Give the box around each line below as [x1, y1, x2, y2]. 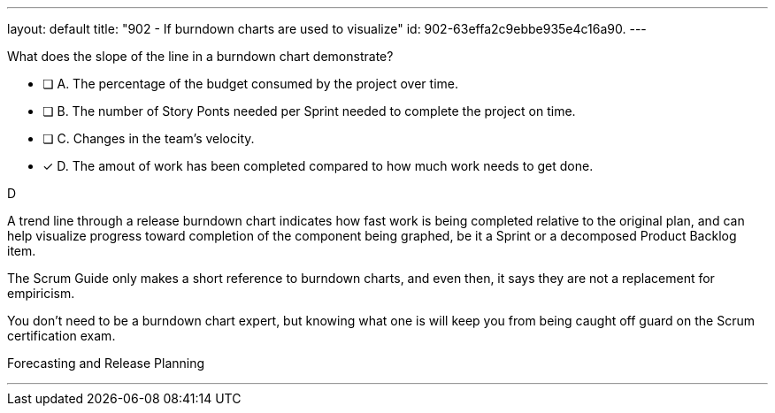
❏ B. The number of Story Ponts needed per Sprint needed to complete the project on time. [42, 103, 576, 119]
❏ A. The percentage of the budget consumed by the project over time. [42, 76, 459, 91]
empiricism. [7, 286, 75, 301]
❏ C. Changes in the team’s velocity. [42, 131, 255, 146]
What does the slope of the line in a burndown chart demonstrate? [7, 49, 394, 64]
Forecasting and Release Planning [7, 356, 205, 371]
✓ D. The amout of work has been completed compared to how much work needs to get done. [42, 158, 594, 173]
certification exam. [7, 328, 116, 343]
